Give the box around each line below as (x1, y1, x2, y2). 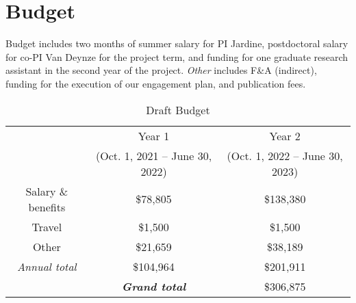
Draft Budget (146, 101, 210, 118)
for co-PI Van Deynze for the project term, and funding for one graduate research (5, 49, 348, 64)
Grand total (121, 278, 186, 294)
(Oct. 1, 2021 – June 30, (95, 147, 212, 163)
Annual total (16, 258, 77, 274)
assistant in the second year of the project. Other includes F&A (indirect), (5, 63, 317, 77)
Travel (31, 218, 62, 235)
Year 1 (138, 127, 170, 144)
